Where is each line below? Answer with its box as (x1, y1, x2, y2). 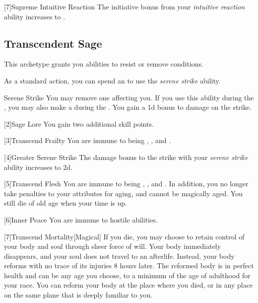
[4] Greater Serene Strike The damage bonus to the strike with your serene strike (4, 151, 248, 162)
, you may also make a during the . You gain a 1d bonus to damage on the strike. (4, 102, 252, 112)
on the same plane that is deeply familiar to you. (4, 290, 152, 300)
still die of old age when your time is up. (4, 198, 127, 208)
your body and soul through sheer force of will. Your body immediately (4, 241, 221, 251)
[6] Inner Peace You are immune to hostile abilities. (4, 214, 158, 225)
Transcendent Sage (4, 35, 102, 51)
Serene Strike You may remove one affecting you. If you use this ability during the (4, 92, 254, 102)
